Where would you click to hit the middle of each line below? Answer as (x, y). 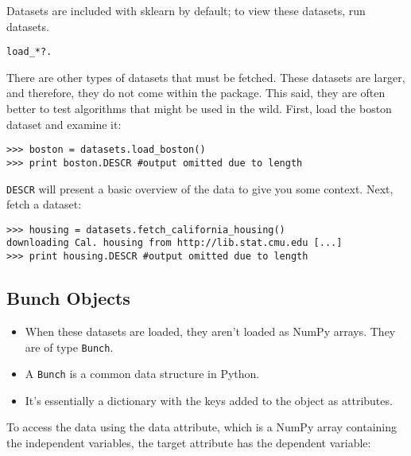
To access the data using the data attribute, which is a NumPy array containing (202, 427)
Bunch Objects (68, 298)
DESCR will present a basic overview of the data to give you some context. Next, (200, 188)
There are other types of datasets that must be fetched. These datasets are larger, (206, 77)
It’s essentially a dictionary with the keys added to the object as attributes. (209, 400)
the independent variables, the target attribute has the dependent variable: (189, 443)
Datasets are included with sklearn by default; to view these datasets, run (186, 10)
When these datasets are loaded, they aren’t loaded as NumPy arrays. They (210, 331)
